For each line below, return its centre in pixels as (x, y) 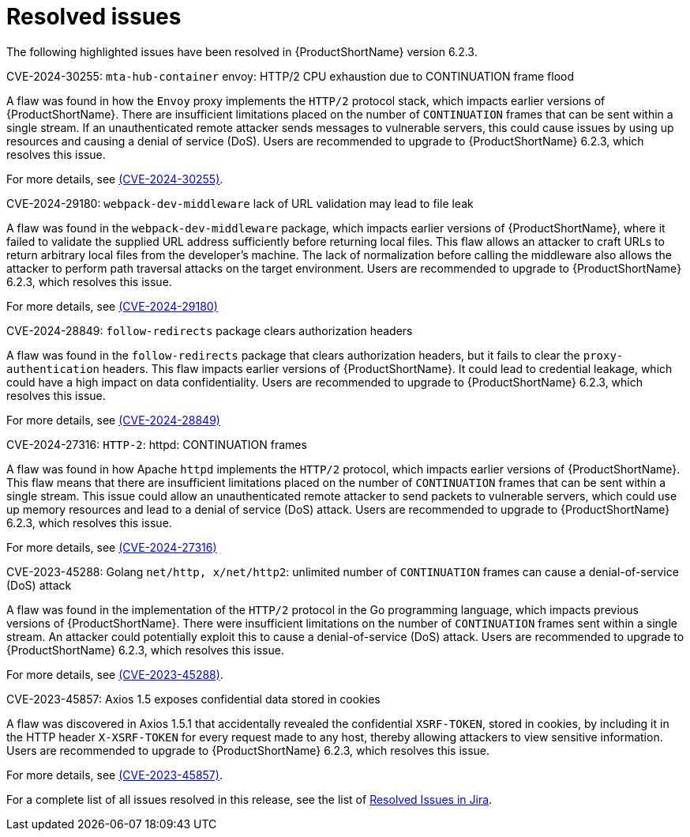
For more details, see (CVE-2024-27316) (112, 547)
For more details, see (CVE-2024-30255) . (115, 179)
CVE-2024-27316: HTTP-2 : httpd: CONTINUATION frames (157, 444)
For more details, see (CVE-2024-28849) (113, 420)
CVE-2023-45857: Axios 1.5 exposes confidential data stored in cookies (193, 699)
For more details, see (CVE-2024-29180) (112, 306)
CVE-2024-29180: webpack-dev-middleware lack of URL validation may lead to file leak (240, 203)
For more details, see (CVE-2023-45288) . (115, 674)
